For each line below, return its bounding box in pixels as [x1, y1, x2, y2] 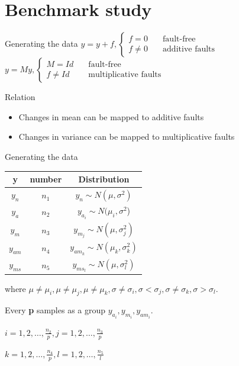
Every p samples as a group [5, 304, 106, 316]
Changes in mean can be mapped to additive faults [18, 110, 204, 123]
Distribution [78, 173, 130, 185]
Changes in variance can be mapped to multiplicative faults [18, 130, 235, 143]
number [30, 173, 62, 185]
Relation [5, 91, 35, 103]
